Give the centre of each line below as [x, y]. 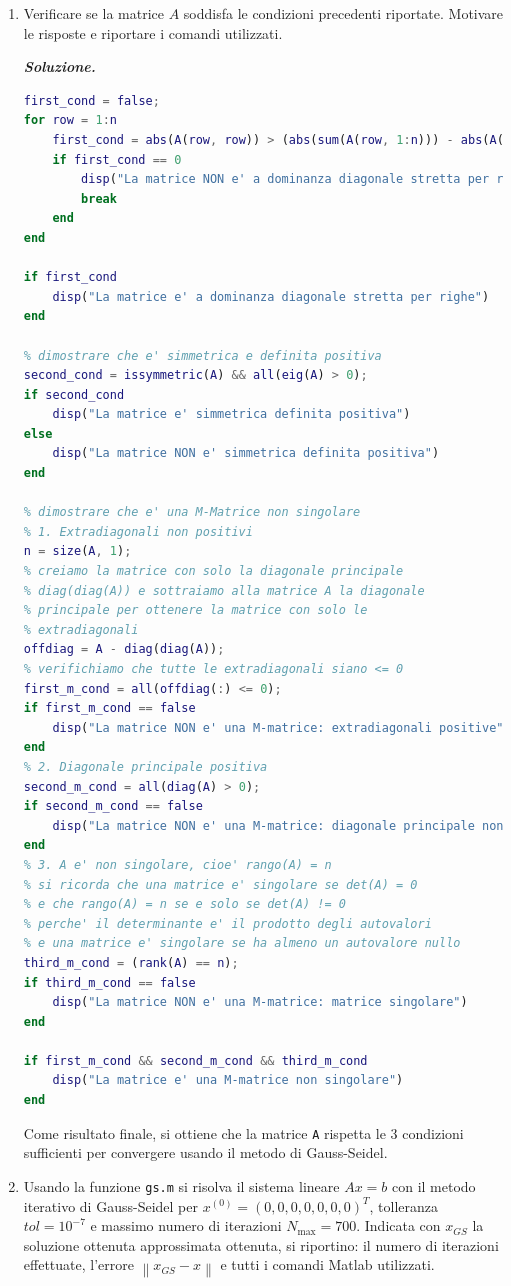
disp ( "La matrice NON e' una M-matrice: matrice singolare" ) [260, 1002]
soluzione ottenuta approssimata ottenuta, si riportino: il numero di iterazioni [261, 1244]
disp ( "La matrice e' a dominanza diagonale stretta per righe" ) [271, 296]
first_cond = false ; [91, 100]
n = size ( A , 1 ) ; [77, 551]
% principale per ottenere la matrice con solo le [195, 610]
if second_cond [74, 394]
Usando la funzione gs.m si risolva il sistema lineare [181, 1185]
